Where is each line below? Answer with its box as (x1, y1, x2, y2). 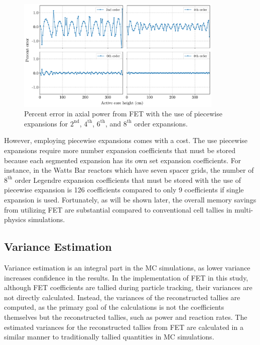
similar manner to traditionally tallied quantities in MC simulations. (4, 331, 214, 342)
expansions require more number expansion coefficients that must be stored (4, 145, 236, 156)
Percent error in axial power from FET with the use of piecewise (24, 108, 222, 119)
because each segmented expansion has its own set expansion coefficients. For (4, 155, 241, 165)
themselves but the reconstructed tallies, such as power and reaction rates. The (4, 311, 247, 322)
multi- (234, 204, 253, 215)
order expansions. (134, 118, 188, 128)
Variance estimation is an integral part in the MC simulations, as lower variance (4, 262, 250, 272)
